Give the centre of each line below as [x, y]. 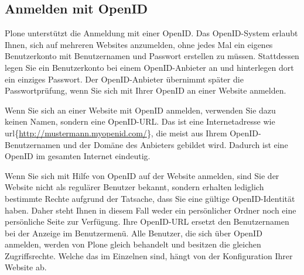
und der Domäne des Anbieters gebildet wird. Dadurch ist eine [175, 144]
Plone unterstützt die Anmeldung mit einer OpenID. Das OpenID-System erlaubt [151, 33]
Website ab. [26, 267]
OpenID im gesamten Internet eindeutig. [78, 156]
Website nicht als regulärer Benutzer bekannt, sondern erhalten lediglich [134, 187]
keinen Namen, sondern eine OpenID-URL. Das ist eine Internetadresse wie [140, 121]
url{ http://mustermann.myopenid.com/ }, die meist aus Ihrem [116, 133]
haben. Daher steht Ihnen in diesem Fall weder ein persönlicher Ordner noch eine [151, 210]
